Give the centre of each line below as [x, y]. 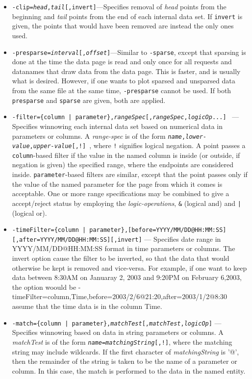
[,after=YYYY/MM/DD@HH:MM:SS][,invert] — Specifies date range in [116, 239]
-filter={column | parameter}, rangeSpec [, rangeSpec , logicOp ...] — [126, 116]
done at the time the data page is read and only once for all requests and [122, 62]
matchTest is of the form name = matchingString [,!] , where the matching [122, 341]
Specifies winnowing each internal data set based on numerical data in [117, 126]
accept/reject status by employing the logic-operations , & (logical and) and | [126, 203]
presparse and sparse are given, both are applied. [89, 100]
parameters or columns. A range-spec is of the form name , [99, 136]
